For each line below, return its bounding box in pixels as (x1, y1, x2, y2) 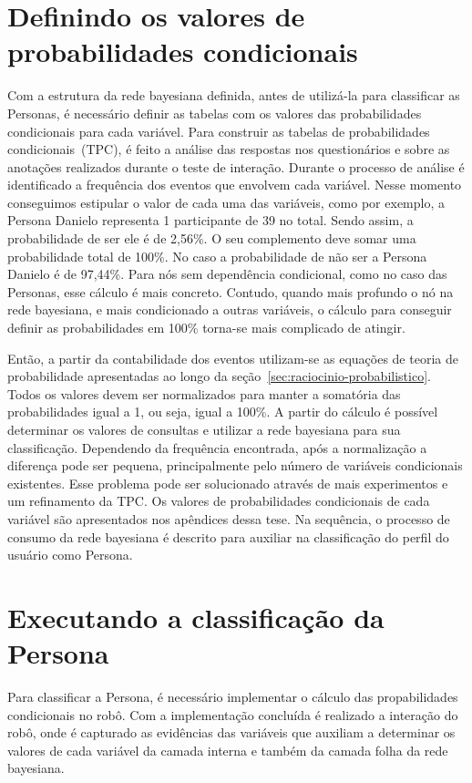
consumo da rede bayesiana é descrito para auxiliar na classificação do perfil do (7, 527, 449, 546)
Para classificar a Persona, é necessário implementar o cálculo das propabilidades (7, 687, 458, 706)
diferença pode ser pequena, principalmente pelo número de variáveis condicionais (7, 456, 463, 475)
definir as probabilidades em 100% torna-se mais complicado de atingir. (7, 318, 405, 337)
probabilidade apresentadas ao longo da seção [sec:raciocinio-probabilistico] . (7, 366, 431, 386)
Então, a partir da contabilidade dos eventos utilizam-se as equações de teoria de (7, 348, 458, 367)
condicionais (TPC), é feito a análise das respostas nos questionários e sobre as (7, 139, 450, 159)
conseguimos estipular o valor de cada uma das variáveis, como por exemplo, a (7, 192, 445, 211)
